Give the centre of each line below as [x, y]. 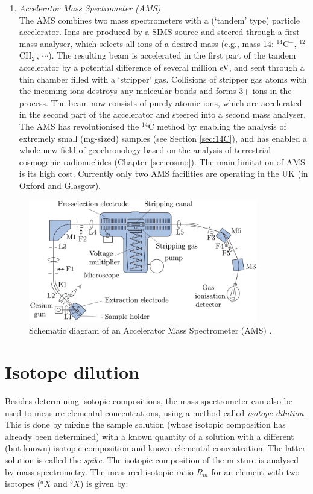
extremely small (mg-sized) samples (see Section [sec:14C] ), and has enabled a [163, 138]
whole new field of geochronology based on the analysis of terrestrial [145, 150]
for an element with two [255, 471]
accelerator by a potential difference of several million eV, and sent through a [162, 67]
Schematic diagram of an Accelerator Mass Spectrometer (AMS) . [150, 330]
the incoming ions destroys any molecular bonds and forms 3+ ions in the [155, 91]
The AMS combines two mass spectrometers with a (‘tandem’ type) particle [159, 20]
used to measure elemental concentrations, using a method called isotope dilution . [156, 412]
